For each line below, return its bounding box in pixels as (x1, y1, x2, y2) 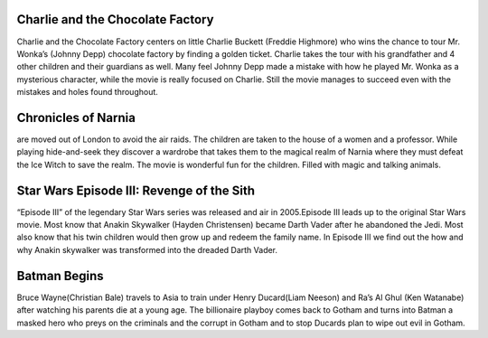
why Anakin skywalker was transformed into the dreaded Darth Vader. (16, 244, 278, 255)
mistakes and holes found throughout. (16, 87, 158, 98)
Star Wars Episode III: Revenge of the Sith (16, 183, 256, 198)
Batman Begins (16, 268, 104, 284)
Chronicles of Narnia (16, 109, 136, 126)
